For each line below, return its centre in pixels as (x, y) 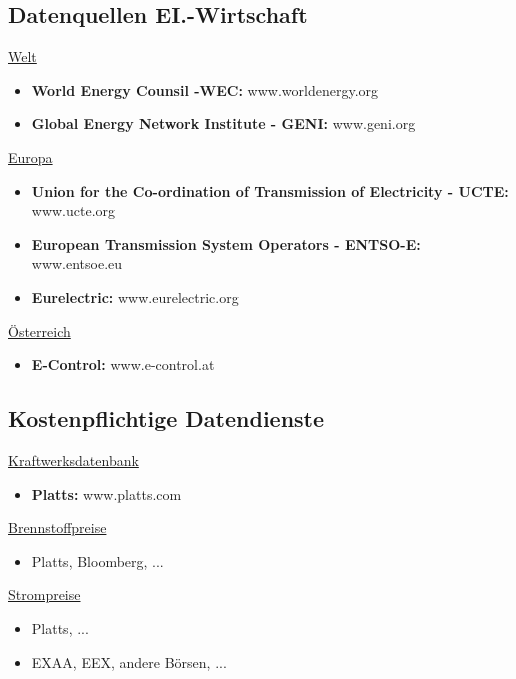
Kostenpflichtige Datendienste (166, 418)
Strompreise (44, 594)
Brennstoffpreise (57, 527)
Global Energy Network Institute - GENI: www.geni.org (223, 123)
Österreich (39, 330)
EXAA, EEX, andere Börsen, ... (129, 661)
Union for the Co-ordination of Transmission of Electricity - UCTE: (270, 190)
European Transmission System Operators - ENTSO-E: (226, 243)
